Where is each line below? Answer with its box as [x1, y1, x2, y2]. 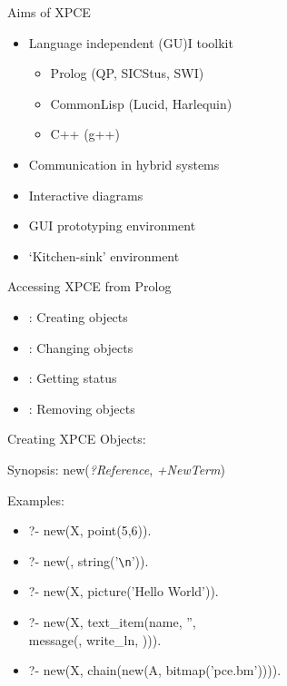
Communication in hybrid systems [28, 154, 220, 173]
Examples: [7, 490, 64, 509]
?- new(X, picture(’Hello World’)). [28, 582, 219, 601]
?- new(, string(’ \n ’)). [28, 551, 149, 570]
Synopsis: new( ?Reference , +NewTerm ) [7, 459, 225, 478]
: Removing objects [28, 398, 135, 417]
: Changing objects [28, 338, 134, 357]
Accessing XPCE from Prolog [7, 277, 172, 296]
